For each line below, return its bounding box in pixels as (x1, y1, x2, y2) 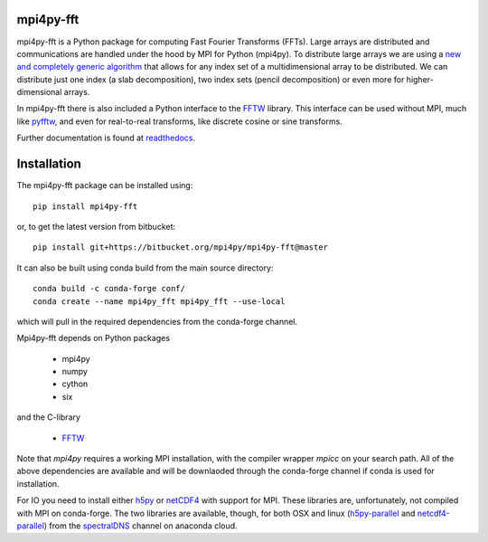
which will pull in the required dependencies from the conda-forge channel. (16, 316, 298, 327)
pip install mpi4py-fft (33, 201, 138, 212)
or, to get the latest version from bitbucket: (16, 221, 176, 232)
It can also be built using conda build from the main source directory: (16, 262, 274, 273)
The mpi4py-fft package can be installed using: (16, 180, 193, 191)
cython (61, 378, 89, 389)
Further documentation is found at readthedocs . (16, 132, 196, 144)
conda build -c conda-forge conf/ (33, 283, 185, 294)
